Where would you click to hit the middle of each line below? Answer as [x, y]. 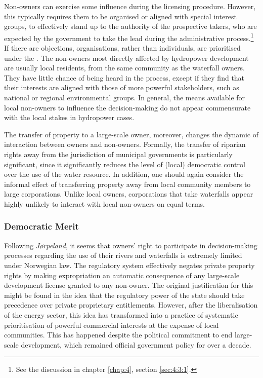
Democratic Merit [41, 226]
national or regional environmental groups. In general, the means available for [125, 97]
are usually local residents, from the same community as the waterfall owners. [124, 68]
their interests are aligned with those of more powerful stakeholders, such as [122, 87]
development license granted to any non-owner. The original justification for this [129, 285]
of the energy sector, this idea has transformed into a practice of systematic [121, 314]
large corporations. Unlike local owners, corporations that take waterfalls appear [129, 194]
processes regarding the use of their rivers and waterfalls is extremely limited [123, 255]
